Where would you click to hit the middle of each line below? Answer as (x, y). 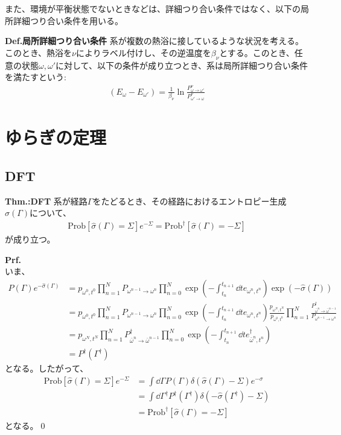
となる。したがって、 (47, 368)
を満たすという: (36, 77)
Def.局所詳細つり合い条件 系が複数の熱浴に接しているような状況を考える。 (154, 41)
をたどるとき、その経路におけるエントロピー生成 (190, 201)
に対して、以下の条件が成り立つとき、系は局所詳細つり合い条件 (182, 65)
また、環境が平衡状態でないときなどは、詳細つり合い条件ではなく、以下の (153, 8)
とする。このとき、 (257, 52)
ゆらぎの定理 (56, 137)
